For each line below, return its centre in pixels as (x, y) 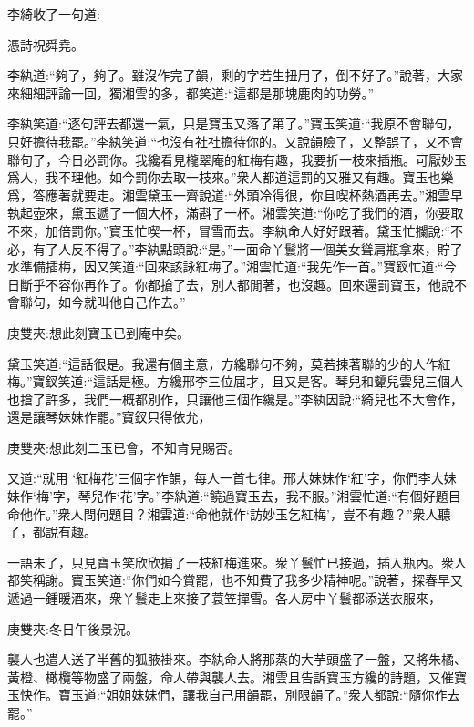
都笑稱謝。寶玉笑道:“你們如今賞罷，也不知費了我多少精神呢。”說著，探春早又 (236, 580)
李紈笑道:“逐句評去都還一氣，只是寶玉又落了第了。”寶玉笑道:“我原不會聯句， (234, 123)
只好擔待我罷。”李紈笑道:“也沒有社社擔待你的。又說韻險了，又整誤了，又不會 (236, 141)
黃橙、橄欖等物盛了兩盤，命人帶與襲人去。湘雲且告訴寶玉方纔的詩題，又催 (231, 676)
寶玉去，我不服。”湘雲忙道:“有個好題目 (348, 496)
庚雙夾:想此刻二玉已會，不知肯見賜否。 (124, 447)
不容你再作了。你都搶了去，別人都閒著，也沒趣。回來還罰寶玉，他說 (249, 284)
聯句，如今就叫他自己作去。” (103, 302)
